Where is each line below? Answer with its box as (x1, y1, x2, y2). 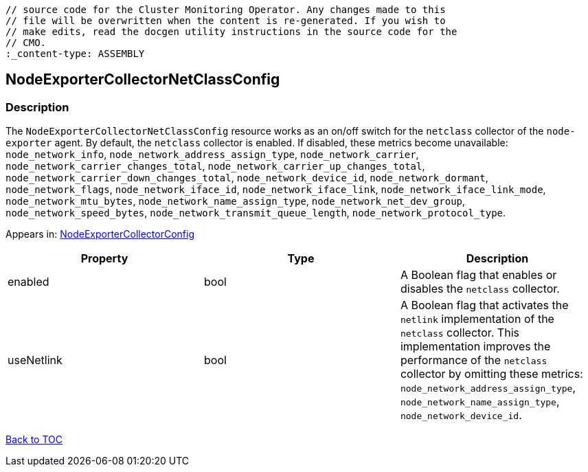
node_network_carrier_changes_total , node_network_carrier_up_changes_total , (5, 160, 425, 172)
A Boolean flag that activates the (400, 298, 569, 313)
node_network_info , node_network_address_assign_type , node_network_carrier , (5, 148, 419, 161)
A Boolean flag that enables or (400, 268, 557, 282)
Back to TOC (5, 434, 63, 446)
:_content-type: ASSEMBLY (5, 48, 145, 59)
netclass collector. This (400, 326, 519, 340)
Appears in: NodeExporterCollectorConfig (5, 228, 194, 240)
